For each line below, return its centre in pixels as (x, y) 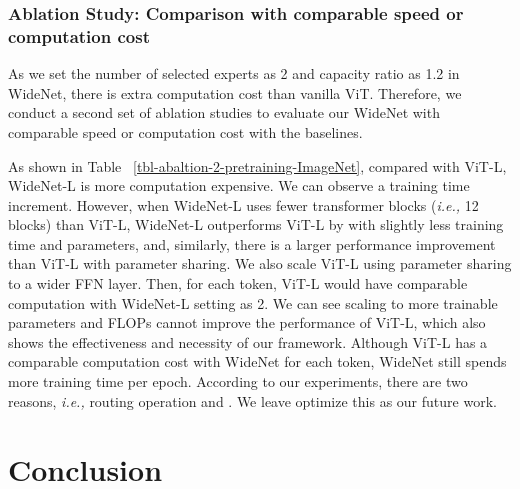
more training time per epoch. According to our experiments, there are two (238, 381)
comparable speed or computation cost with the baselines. (185, 131)
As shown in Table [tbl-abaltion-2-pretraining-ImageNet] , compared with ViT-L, (257, 165)
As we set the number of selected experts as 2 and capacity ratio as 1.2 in (234, 73)
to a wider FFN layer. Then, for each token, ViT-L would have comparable (238, 283)
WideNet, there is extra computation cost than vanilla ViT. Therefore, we (235, 92)
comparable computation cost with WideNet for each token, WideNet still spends (257, 361)
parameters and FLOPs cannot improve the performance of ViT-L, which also (247, 322)
